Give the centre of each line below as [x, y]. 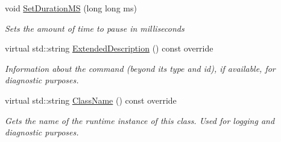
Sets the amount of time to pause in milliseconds [95, 28]
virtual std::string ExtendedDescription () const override [109, 48]
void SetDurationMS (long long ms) [71, 8]
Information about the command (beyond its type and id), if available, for [140, 68]
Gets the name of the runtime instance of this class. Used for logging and [140, 120]
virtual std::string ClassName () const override [91, 100]
